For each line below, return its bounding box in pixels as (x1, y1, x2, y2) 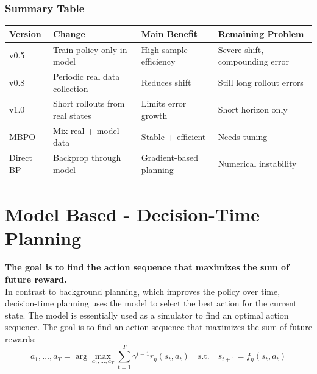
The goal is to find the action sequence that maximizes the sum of (5, 261, 290, 273)
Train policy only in (53, 43, 127, 55)
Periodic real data (53, 70, 120, 82)
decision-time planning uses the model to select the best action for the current (5, 297, 297, 309)
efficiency (141, 55, 176, 68)
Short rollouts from (53, 97, 125, 110)
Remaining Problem (218, 27, 304, 40)
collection (53, 82, 88, 94)
